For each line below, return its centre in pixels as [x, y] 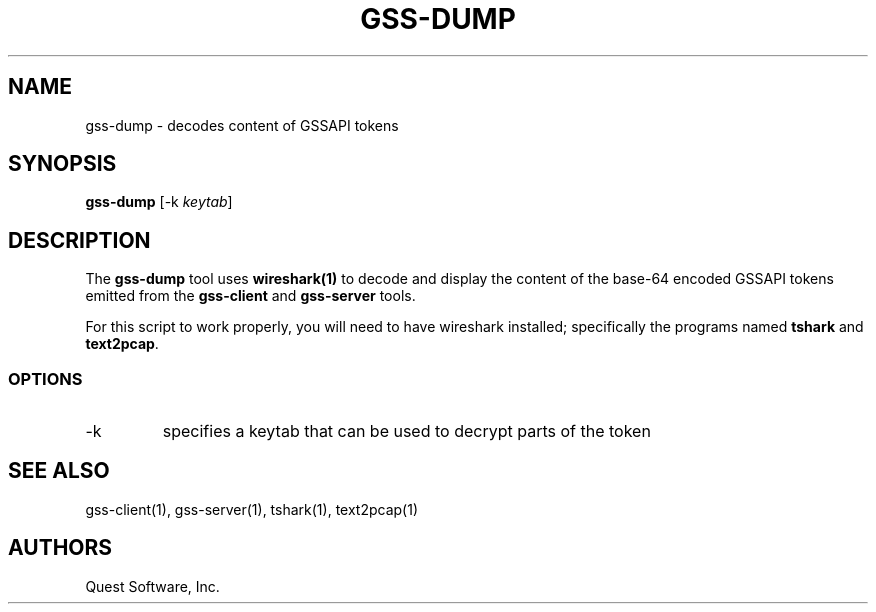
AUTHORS [60, 548]
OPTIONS [45, 378]
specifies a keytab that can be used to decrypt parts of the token [406, 431]
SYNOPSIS [62, 164]
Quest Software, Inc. [152, 586]
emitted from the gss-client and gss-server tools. [250, 296]
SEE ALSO [59, 471]
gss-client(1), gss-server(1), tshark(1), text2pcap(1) [252, 509]
